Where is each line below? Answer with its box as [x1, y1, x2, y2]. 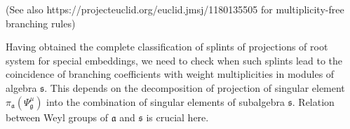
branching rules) [6, 15, 76, 30]
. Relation [292, 94, 335, 109]
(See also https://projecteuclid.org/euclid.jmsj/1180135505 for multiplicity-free [6, 2, 344, 16]
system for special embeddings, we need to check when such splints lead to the [6, 53, 343, 67]
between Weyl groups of [6, 109, 108, 124]
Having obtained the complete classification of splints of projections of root [6, 39, 328, 54]
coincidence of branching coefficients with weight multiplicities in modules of [6, 67, 335, 81]
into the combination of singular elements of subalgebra [46, 94, 285, 109]
